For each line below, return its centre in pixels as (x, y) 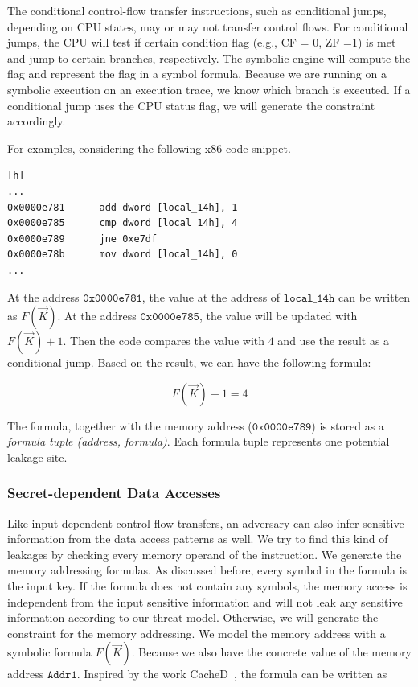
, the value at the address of (211, 296)
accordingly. (37, 121)
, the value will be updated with (278, 316)
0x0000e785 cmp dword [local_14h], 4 (123, 223)
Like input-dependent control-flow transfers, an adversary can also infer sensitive (206, 522)
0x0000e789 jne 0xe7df (82, 239)
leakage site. (37, 457)
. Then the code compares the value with (164, 341)
